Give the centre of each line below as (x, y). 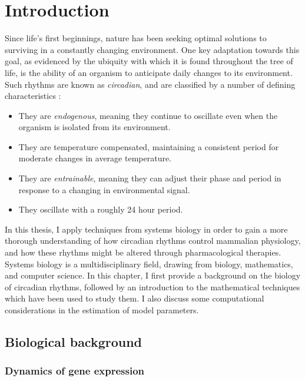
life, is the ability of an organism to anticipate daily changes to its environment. (149, 72)
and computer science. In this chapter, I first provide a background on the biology (153, 275)
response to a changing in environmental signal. (104, 189)
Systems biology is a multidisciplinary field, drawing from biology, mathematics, (149, 264)
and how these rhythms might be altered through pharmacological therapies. (143, 252)
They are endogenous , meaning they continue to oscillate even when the (148, 115)
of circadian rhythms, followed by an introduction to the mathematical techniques (152, 286)
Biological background (74, 341)
